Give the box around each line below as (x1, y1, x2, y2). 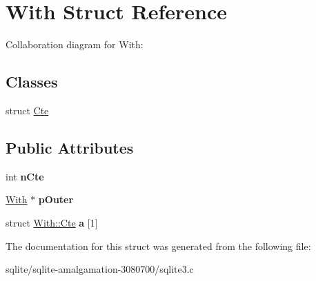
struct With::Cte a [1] (6, 215, 98, 229)
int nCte (6, 169, 44, 183)
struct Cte (6, 103, 49, 117)
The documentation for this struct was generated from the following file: (6, 238, 311, 253)
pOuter (38, 192, 74, 207)
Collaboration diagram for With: (6, 37, 144, 52)
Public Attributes (6, 136, 134, 158)
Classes (6, 71, 58, 92)
